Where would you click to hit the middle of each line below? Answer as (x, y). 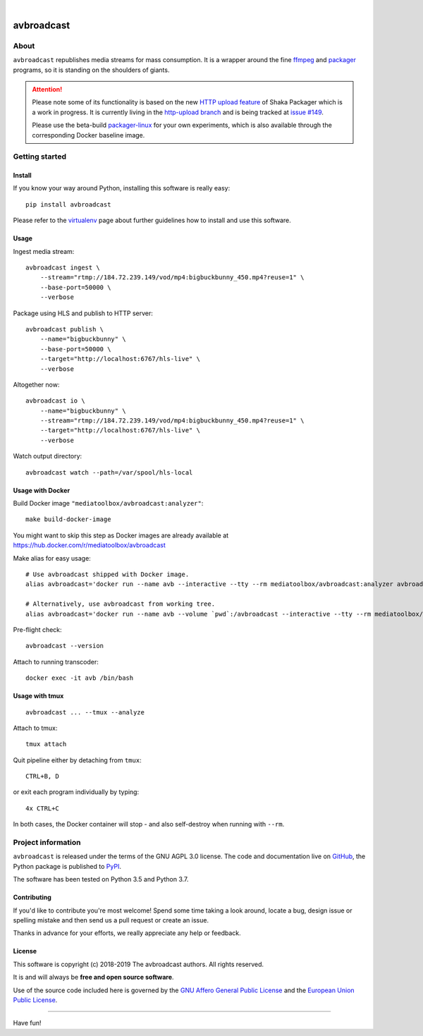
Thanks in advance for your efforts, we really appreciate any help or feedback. (127, 933)
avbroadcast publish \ (65, 329)
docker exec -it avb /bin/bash (80, 678)
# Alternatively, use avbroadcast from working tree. (120, 604)
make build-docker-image (68, 519)
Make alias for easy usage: (52, 558)
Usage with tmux (38, 696)
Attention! (47, 89)
